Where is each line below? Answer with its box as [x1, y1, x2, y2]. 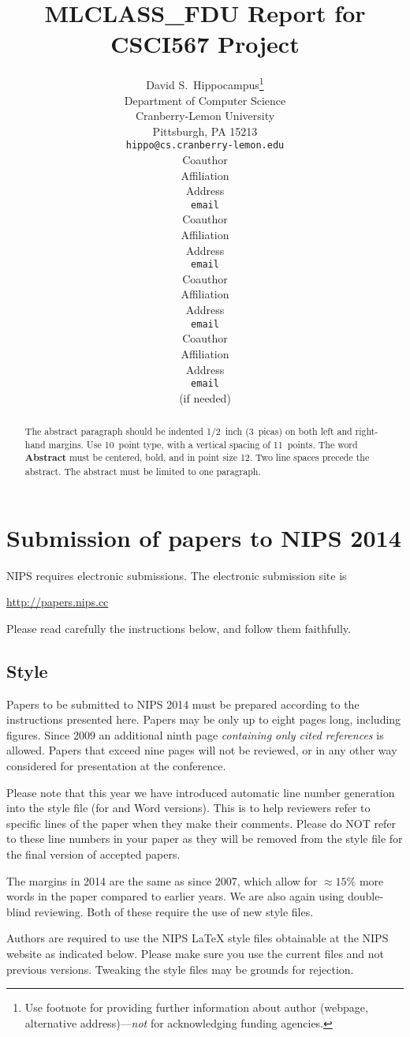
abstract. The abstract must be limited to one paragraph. [24, 465, 261, 478]
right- [355, 425, 378, 438]
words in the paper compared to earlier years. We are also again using [6, 888, 345, 904]
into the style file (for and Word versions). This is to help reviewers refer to [6, 799, 371, 816]
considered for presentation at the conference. [6, 758, 226, 774]
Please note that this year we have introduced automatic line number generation [6, 784, 395, 800]
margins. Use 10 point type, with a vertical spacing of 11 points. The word [48, 437, 358, 451]
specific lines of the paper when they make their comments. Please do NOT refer [6, 814, 397, 831]
